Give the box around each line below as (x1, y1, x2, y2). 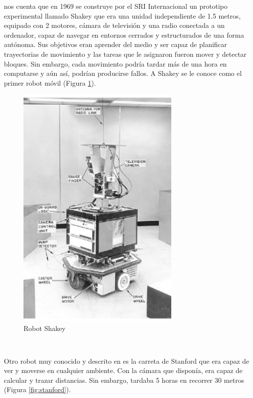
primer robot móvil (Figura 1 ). (4, 77, 96, 88)
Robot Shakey (23, 323, 66, 333)
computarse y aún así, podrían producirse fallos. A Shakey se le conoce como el (4, 68, 242, 78)
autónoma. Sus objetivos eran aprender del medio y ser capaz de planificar (4, 39, 227, 49)
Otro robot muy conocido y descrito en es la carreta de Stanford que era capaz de (4, 355, 249, 366)
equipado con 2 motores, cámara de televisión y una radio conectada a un (4, 20, 225, 30)
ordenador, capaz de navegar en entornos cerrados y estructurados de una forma (4, 29, 244, 40)
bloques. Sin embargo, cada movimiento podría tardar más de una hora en (4, 58, 227, 69)
